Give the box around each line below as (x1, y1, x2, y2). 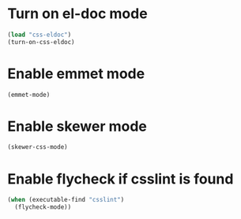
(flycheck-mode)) (14, 203, 72, 211)
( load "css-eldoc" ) (7, 31, 72, 39)
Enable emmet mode (7, 65, 145, 83)
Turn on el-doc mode (7, 5, 148, 23)
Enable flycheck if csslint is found (7, 170, 234, 187)
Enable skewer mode (7, 117, 148, 135)
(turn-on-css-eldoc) (7, 38, 76, 46)
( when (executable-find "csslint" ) (7, 196, 125, 204)
